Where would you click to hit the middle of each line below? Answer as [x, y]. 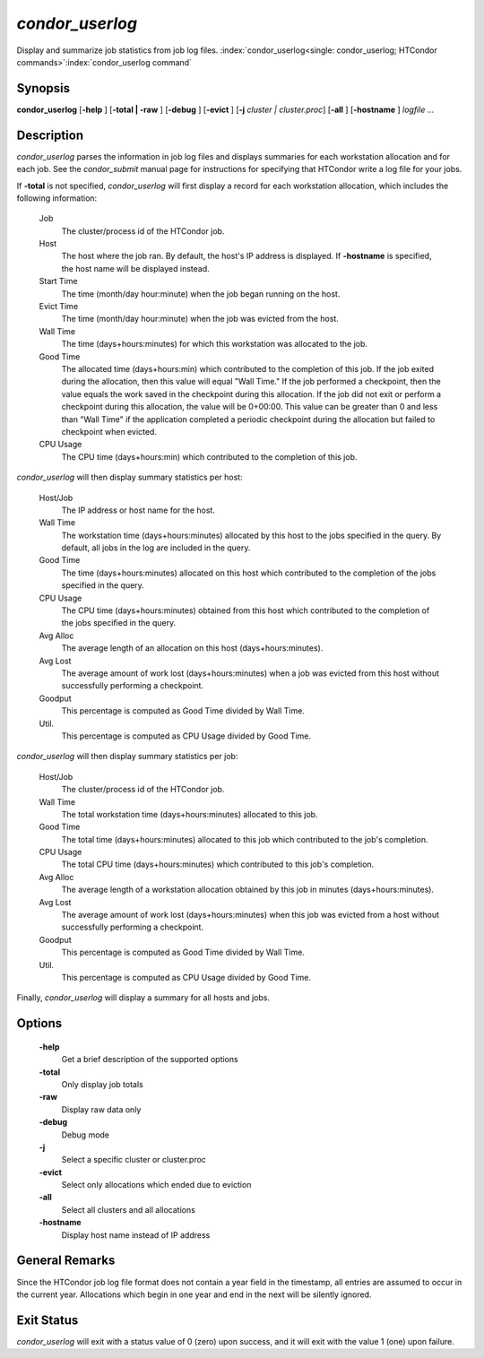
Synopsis [43, 88]
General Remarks [66, 1261]
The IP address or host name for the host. [138, 510]
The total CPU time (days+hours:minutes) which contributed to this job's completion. [218, 864]
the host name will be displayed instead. [135, 268]
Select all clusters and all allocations [129, 1209]
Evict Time [59, 307]
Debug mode [86, 1135]
